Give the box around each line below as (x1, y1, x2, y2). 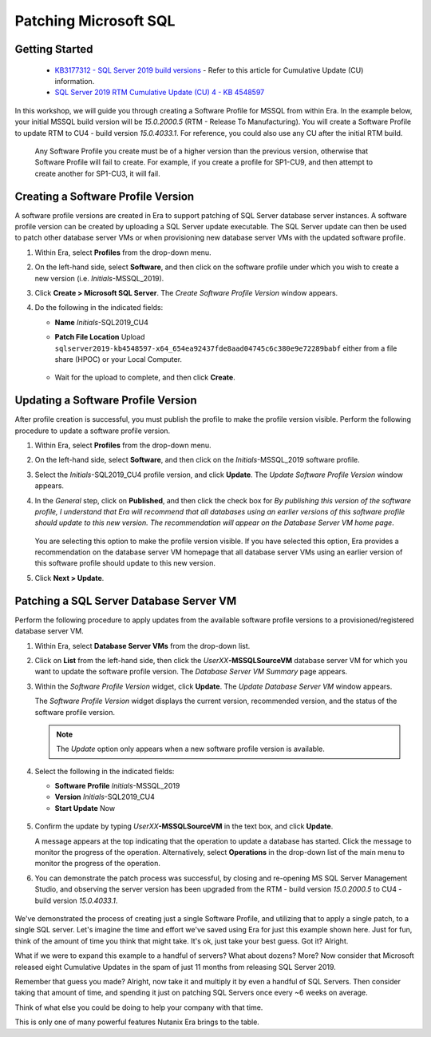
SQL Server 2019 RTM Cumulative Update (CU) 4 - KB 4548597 (54, 88, 265, 97)
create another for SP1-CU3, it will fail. (34, 169, 160, 178)
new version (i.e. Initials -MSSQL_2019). (34, 273, 164, 283)
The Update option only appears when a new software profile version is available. (56, 744, 325, 754)
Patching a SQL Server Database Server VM (14, 594, 237, 607)
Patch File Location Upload (54, 332, 145, 342)
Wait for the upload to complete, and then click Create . (54, 372, 235, 383)
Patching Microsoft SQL (14, 12, 176, 30)
